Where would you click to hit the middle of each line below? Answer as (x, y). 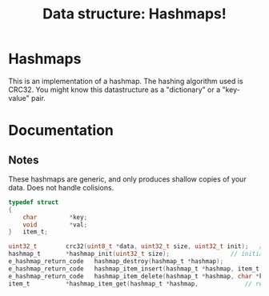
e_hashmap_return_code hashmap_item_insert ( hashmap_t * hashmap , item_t (134, 269)
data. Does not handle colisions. (61, 187)
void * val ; (55, 225)
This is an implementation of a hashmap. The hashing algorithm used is (126, 81)
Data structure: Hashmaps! (134, 14)
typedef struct (34, 202)
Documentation (61, 131)
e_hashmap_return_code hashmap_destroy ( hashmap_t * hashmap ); (116, 262)
